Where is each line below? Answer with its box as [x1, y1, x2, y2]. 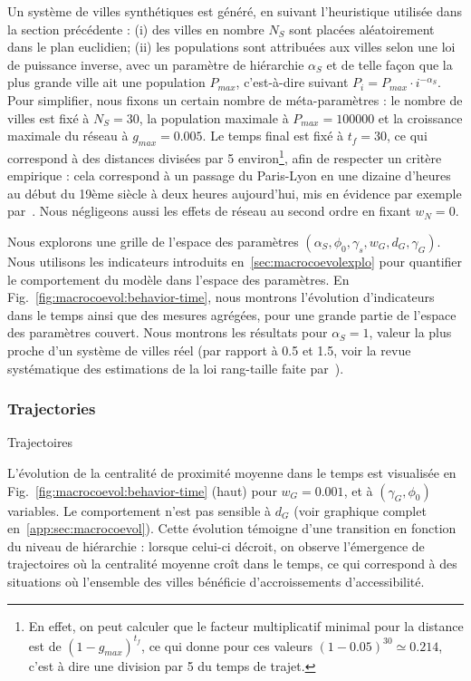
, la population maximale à [139, 108, 289, 127]
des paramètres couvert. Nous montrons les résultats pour [7, 323, 328, 342]
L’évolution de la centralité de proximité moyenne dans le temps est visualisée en [7, 462, 457, 482]
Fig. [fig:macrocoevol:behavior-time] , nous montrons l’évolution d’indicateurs [7, 287, 435, 306]
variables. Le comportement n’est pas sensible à [7, 501, 272, 520]
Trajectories [7, 397, 96, 420]
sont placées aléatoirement [289, 19, 435, 38]
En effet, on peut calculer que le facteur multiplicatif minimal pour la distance [28, 616, 464, 635]
